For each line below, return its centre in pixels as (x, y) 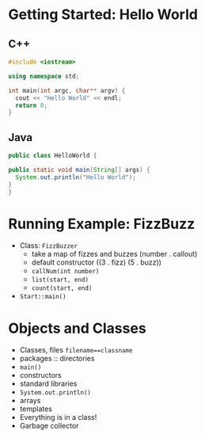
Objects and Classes (77, 328)
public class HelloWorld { (53, 156)
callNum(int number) (65, 272)
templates (36, 409)
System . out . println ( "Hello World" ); (76, 177)
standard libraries (48, 384)
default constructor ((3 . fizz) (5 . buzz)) (97, 262)
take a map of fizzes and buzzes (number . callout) (114, 254)
